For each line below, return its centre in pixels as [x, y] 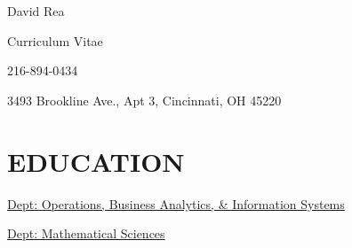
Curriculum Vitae [55, 40]
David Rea [36, 11]
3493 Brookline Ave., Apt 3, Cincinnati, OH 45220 [144, 100]
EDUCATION [96, 161]
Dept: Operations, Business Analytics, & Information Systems [176, 203]
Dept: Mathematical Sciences [86, 233]
